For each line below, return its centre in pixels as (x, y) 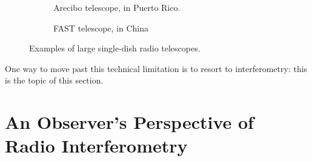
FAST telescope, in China (101, 28)
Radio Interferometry (96, 146)
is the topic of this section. (54, 80)
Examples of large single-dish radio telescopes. (115, 48)
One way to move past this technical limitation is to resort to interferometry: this (156, 68)
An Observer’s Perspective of (129, 122)
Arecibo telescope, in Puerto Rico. (117, 7)
